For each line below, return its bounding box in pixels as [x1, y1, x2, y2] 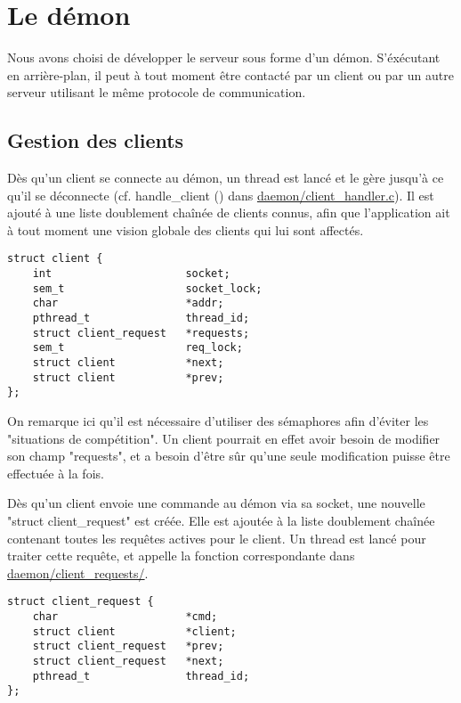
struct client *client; [32, 625, 237, 638]
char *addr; [32, 297, 224, 310]
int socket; [32, 267, 230, 281]
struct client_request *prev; [32, 640, 224, 653]
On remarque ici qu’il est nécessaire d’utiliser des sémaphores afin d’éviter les [7, 412, 429, 430]
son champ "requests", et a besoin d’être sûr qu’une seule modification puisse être [7, 446, 450, 465]
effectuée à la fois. [7, 463, 104, 482]
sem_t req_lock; [32, 341, 243, 355]
